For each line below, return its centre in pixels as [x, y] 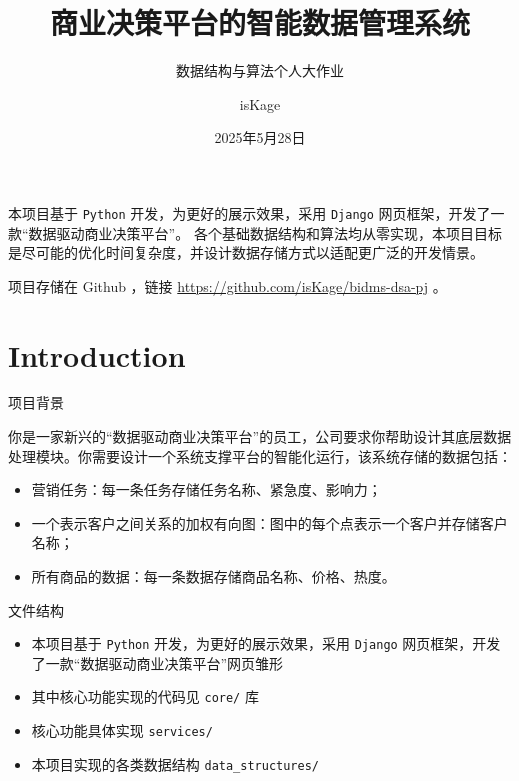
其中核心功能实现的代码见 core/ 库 [145, 696]
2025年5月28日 [260, 137]
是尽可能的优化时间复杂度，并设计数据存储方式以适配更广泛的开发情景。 [246, 252]
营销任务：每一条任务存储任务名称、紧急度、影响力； [206, 489]
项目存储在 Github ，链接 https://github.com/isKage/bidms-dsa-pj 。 [227, 285]
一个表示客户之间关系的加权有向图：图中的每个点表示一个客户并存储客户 [269, 522]
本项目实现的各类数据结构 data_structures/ [175, 763]
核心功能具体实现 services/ [122, 730]
